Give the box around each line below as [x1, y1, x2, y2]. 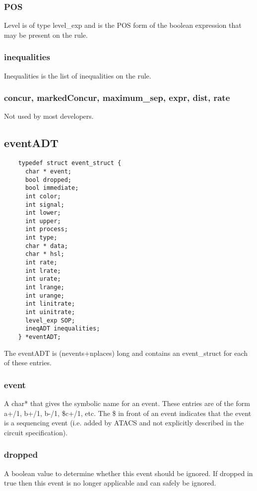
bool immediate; [25, 184, 79, 192]
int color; [25, 192, 61, 200]
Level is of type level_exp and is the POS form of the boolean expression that [4, 20, 242, 30]
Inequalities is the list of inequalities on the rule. [4, 70, 151, 81]
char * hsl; [25, 250, 64, 258]
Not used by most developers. [4, 111, 94, 121]
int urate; [25, 275, 61, 283]
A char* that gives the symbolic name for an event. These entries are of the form [4, 398, 250, 409]
